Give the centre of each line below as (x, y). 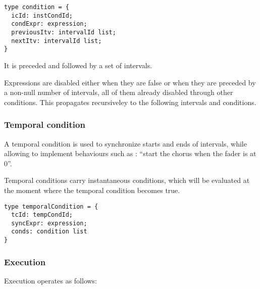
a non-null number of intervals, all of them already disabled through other (119, 92)
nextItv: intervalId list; (57, 41)
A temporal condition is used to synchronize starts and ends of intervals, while (125, 143)
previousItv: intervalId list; (64, 32)
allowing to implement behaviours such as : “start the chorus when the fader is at (130, 153)
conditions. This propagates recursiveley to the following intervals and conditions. (130, 102)
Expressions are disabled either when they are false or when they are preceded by (130, 82)
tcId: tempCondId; (42, 215)
